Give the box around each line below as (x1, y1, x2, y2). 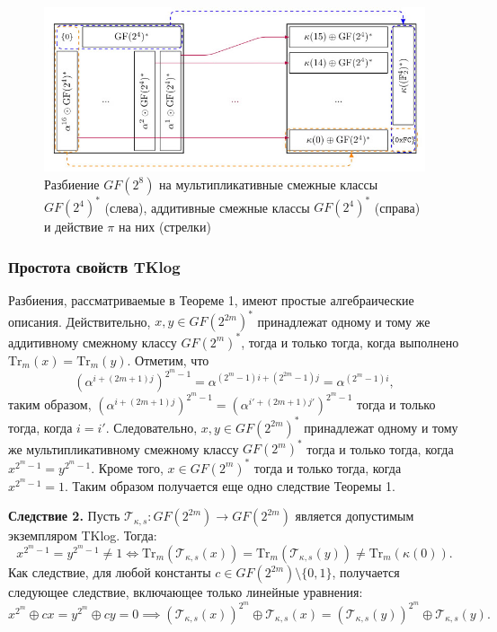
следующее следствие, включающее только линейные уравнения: (8, 583, 363, 601)
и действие (44, 217, 103, 236)
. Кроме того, (91, 458, 164, 477)
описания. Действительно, (8, 312, 151, 330)
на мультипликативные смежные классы (159, 174, 378, 193)
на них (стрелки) (118, 217, 211, 236)
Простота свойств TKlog (8, 255, 181, 277)
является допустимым (295, 506, 414, 525)
